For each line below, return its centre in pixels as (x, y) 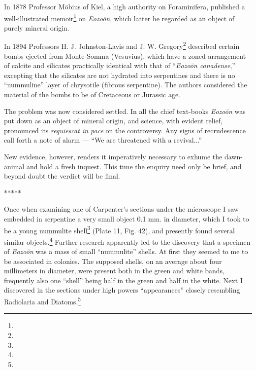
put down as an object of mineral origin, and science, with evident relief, (113, 121)
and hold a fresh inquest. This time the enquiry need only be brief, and (134, 166)
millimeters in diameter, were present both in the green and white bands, (114, 271)
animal (14, 166)
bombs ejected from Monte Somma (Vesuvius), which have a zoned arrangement (125, 56)
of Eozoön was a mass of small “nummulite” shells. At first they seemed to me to (126, 251)
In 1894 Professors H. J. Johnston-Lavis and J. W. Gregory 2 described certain (122, 45)
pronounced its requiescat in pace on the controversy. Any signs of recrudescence (125, 130)
